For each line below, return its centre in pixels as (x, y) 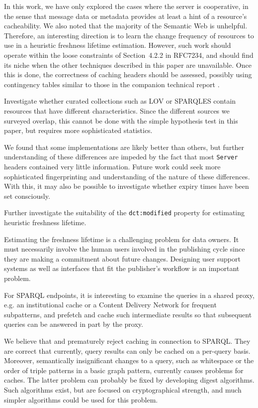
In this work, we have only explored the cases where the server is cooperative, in (126, 6)
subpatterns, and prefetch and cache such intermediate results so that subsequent (128, 314)
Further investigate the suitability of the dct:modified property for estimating (125, 212)
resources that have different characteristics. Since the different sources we (117, 110)
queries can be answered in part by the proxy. (74, 324)
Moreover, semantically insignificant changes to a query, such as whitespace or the (129, 360)
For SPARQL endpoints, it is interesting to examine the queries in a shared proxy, (129, 295)
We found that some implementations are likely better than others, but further (124, 147)
